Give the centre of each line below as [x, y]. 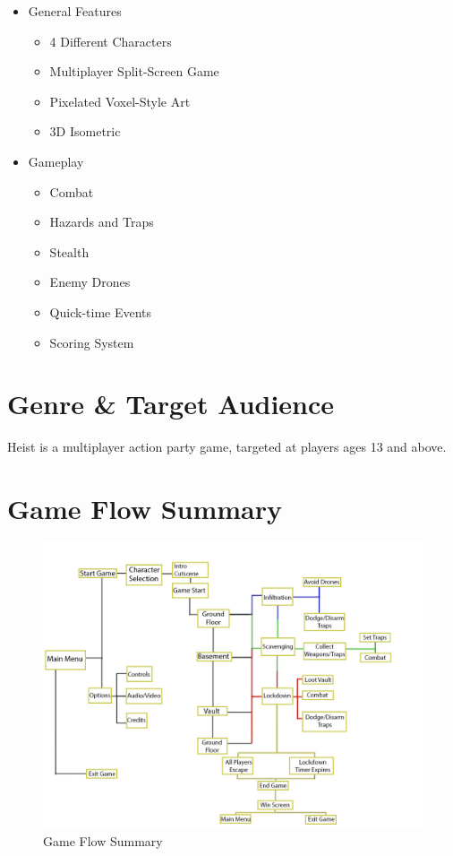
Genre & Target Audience [171, 404]
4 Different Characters [111, 41]
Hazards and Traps [102, 222]
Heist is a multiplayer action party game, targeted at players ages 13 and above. [227, 447]
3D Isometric [85, 131]
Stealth [69, 251]
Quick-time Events [101, 311]
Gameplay [56, 161]
